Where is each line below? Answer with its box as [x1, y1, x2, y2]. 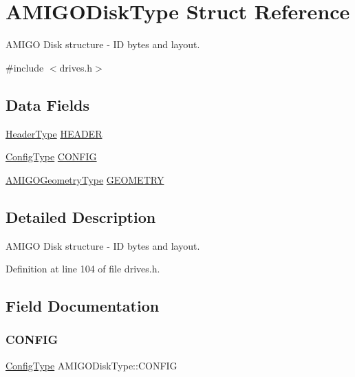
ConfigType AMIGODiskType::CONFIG [6, 358, 177, 372]
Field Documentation [6, 295, 160, 316]
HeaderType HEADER [6, 126, 103, 140]
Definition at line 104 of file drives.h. [6, 261, 160, 276]
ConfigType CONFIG [6, 149, 97, 164]
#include [6, 60, 44, 74]
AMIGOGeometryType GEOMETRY [6, 172, 164, 186]
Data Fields [6, 94, 90, 115]
